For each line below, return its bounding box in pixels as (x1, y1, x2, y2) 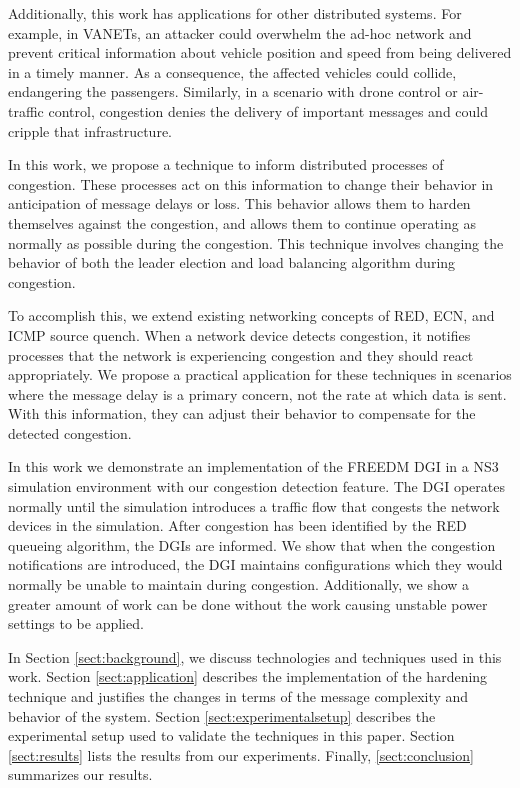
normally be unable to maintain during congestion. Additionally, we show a (8, 574, 470, 595)
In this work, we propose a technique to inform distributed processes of (8, 154, 444, 175)
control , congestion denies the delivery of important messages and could (48, 100, 489, 121)
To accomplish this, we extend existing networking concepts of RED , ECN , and (8, 305, 495, 326)
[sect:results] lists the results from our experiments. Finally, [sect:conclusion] (8, 744, 474, 765)
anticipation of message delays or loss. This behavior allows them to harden (8, 193, 471, 214)
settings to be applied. (8, 613, 144, 634)
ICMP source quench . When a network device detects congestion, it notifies (8, 324, 471, 345)
